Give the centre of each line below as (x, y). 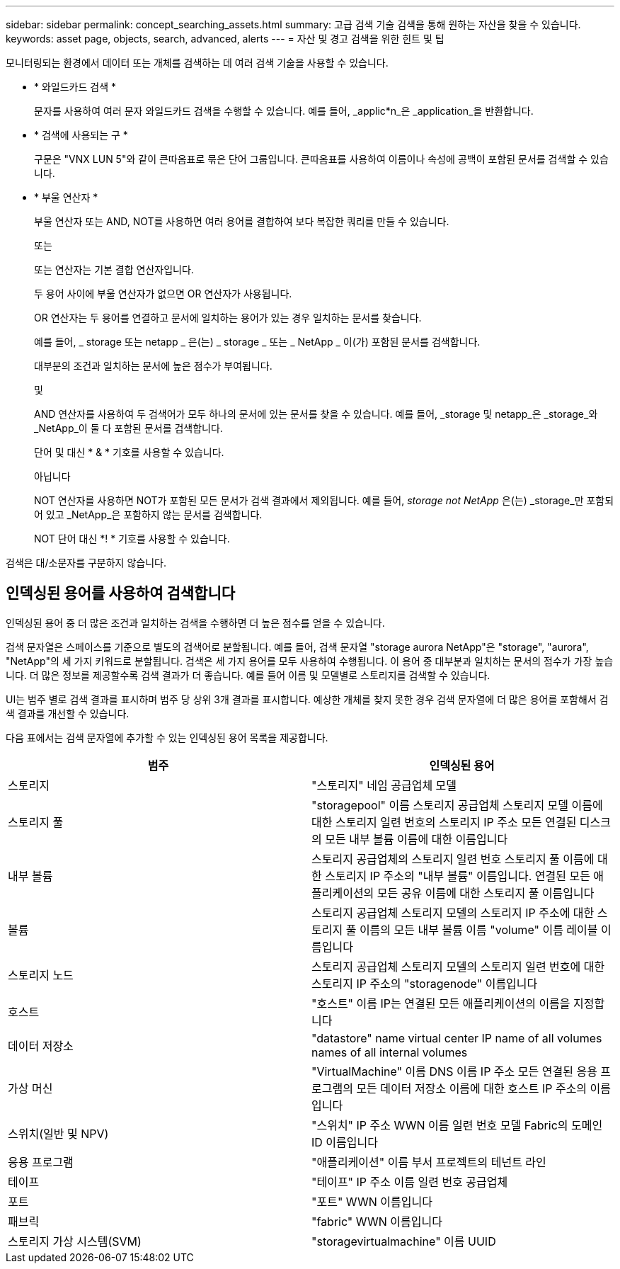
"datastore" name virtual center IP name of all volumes (457, 1038)
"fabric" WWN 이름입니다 (377, 1221)
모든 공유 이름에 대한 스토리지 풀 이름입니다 (486, 893)
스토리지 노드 (41, 975)
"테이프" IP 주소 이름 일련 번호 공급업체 (410, 1182)
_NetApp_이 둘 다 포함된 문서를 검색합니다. (128, 428)
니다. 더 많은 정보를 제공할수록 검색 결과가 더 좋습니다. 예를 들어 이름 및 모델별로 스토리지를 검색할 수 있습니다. (248, 675)
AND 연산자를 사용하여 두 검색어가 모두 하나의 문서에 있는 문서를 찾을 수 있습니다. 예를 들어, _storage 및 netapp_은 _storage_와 (316, 414)
